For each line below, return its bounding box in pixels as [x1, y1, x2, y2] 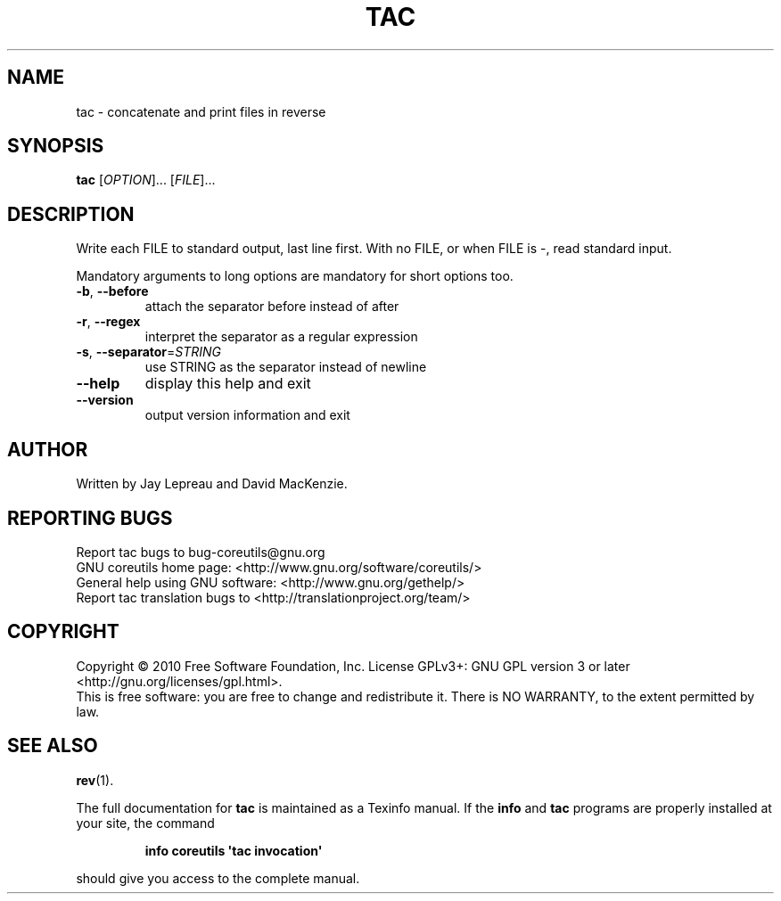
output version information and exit [144, 407, 350, 423]
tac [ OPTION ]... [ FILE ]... [76, 172, 216, 188]
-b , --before [76, 283, 149, 299]
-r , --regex [76, 314, 141, 330]
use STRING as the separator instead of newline [144, 359, 427, 375]
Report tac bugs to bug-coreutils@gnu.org [76, 544, 325, 560]
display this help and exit [144, 374, 311, 393]
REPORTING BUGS [7, 506, 173, 529]
